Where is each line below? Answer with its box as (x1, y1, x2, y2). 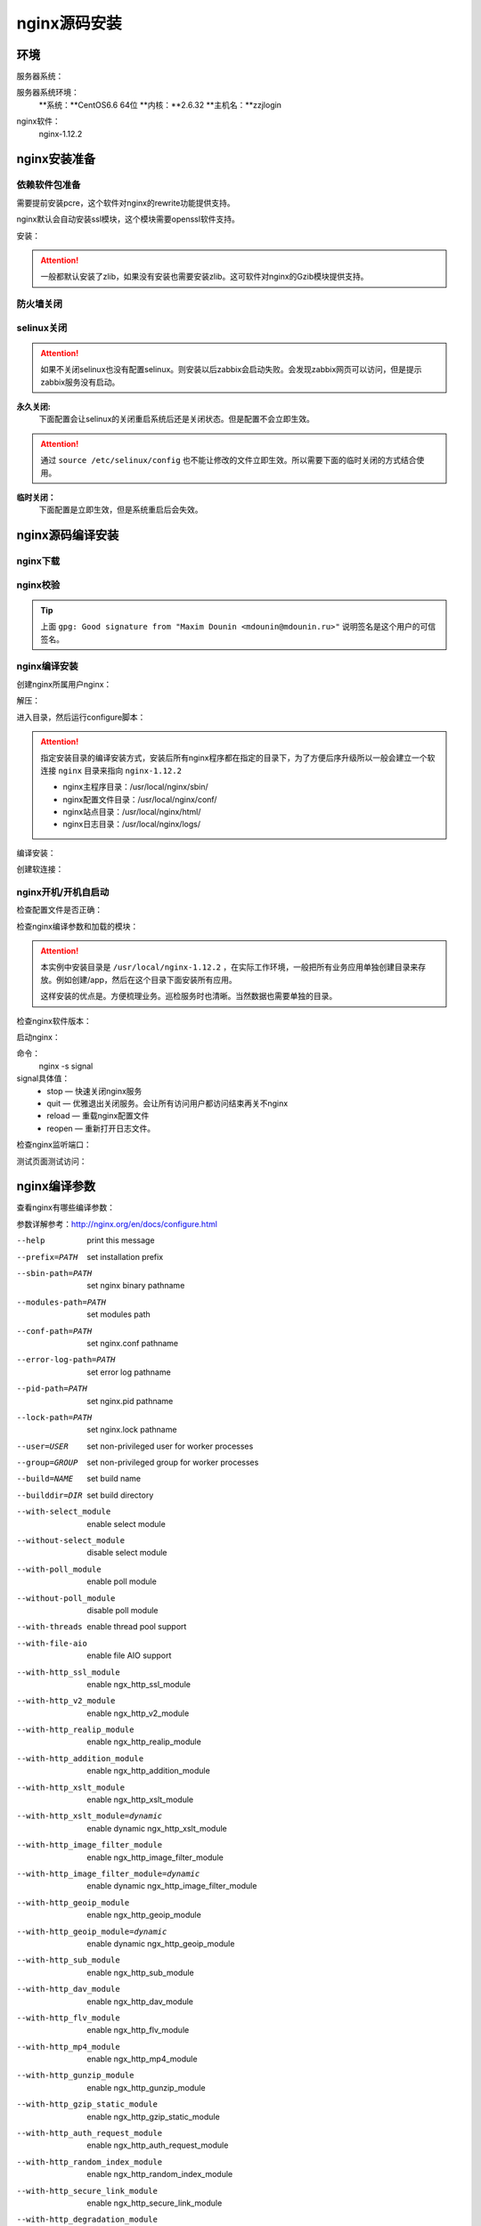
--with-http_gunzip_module (16, 2070, 135, 2081)
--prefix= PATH (16, 1252, 78, 1262)
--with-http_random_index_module (16, 2157, 163, 2167)
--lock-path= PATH (16, 1412, 93, 1422)
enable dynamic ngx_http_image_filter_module (86, 1881, 257, 1891)
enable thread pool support (86, 1621, 187, 1632)
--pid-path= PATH (16, 1384, 88, 1393)
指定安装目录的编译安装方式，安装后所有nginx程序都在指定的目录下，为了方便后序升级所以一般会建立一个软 (40, 752, 436, 763)
